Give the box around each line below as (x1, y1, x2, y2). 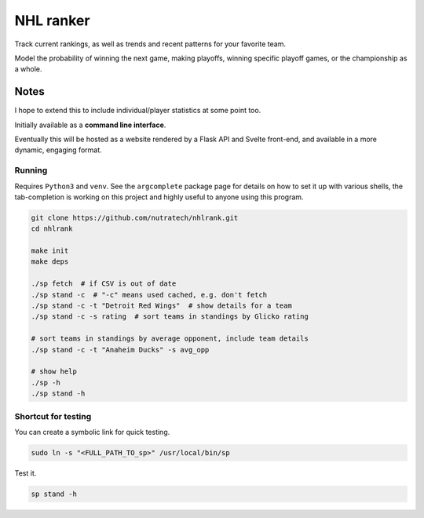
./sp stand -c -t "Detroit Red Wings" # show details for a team (31, 301, 292, 310)
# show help (31, 367, 78, 376)
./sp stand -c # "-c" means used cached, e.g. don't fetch (31, 290, 268, 299)
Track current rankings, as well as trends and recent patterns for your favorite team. (14, 39, 287, 49)
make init (31, 246, 69, 255)
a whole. (14, 64, 42, 74)
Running (14, 165, 48, 176)
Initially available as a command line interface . (14, 120, 166, 129)
